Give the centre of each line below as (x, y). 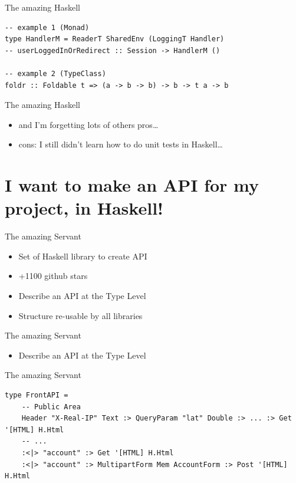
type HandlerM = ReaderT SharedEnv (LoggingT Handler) (115, 39)
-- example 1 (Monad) (47, 27)
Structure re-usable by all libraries (80, 315)
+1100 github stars (53, 276)
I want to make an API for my (132, 185)
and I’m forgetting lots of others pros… (88, 124)
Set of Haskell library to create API (83, 256)
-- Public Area (51, 407)
